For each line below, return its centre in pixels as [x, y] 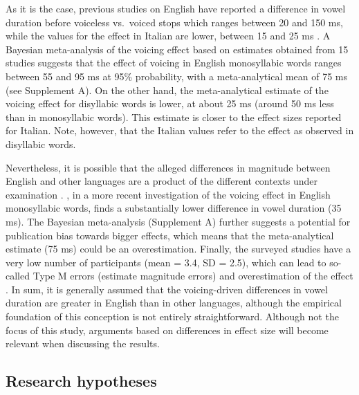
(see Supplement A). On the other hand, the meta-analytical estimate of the [167, 90]
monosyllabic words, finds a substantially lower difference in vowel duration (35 [174, 208]
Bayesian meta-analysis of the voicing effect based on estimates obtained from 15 [177, 49]
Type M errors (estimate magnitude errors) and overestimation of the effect [193, 276]
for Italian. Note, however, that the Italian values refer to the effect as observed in [180, 130]
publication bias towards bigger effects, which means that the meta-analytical [170, 235]
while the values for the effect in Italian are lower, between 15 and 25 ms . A [168, 36]
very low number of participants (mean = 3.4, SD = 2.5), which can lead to [166, 262]
